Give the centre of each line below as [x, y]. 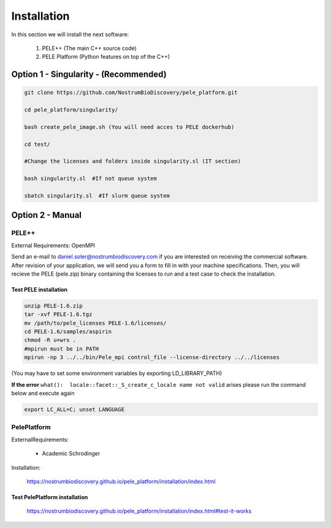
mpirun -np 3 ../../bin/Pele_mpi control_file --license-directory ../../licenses [152, 357]
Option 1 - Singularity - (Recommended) [89, 75]
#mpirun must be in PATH [62, 349]
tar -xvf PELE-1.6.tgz [58, 314]
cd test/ [37, 144]
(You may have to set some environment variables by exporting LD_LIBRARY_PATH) [117, 373]
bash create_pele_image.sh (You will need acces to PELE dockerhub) [129, 127]
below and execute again [43, 394]
